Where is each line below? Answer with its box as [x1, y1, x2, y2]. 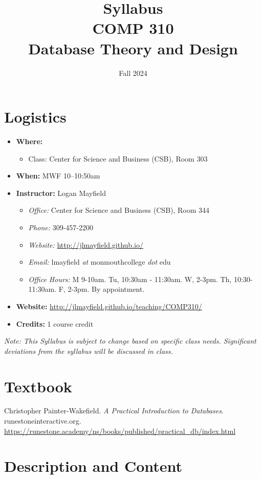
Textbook [4, 375, 72, 396]
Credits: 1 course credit [16, 318, 94, 329]
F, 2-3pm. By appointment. [58, 284, 145, 294]
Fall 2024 [119, 67, 147, 78]
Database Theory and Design [28, 37, 238, 58]
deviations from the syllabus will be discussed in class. [4, 345, 173, 356]
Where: [16, 136, 43, 147]
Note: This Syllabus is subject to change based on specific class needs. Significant [4, 335, 256, 346]
